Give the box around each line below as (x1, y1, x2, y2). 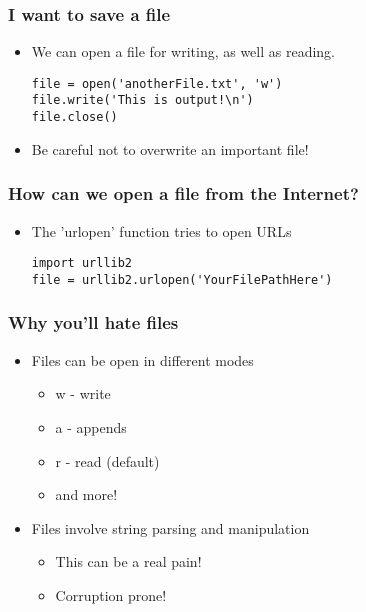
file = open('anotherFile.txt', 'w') (31, 76, 283, 91)
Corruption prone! (55, 584, 167, 605)
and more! (55, 484, 118, 505)
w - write (55, 383, 111, 404)
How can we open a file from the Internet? (8, 181, 359, 206)
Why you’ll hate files (8, 310, 179, 335)
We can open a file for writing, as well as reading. (31, 41, 336, 62)
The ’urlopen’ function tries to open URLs (31, 220, 292, 241)
